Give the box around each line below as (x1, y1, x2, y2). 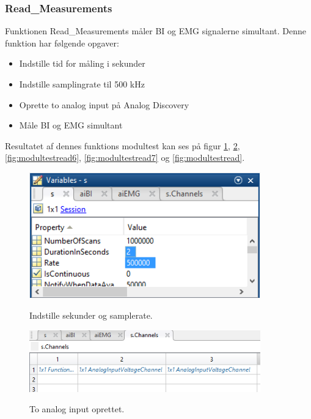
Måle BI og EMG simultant (19, 119, 123, 132)
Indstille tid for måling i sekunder (19, 57, 145, 70)
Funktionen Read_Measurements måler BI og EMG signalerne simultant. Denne (5, 24, 307, 37)
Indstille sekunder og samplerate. (29, 308, 153, 321)
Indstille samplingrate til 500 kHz (19, 78, 145, 90)
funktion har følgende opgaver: (5, 36, 119, 49)
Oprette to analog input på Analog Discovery (19, 98, 189, 111)
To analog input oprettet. (29, 402, 125, 415)
